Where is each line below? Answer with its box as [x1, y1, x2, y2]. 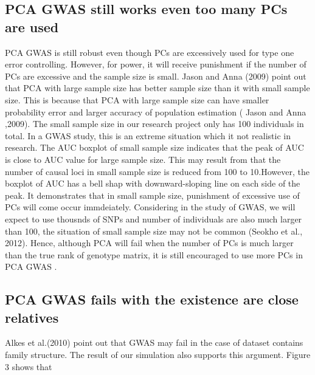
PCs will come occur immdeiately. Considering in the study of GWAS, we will [5, 201, 296, 213]
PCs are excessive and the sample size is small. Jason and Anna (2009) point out [5, 69, 306, 82]
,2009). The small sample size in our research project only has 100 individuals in [5, 117, 304, 130]
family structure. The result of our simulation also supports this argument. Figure [5, 348, 311, 361]
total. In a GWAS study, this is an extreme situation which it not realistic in [5, 129, 291, 142]
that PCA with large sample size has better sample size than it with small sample [5, 81, 310, 94]
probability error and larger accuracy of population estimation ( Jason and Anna [5, 105, 306, 118]
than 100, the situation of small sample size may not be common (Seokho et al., [5, 224, 303, 237]
